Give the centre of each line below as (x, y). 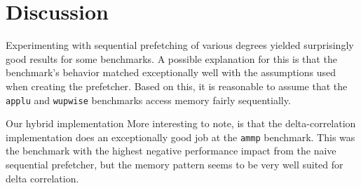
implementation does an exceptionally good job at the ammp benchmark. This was (180, 137)
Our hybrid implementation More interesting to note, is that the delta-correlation (181, 123)
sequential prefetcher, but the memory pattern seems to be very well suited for (175, 164)
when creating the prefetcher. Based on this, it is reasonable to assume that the (177, 86)
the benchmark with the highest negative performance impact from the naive (171, 151)
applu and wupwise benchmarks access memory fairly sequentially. (148, 100)
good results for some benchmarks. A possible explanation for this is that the (171, 58)
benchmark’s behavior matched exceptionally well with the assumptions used (171, 72)
